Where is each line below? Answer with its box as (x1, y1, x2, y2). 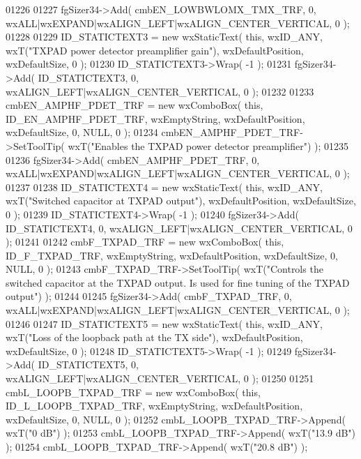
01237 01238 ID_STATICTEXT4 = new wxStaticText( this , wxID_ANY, (6, 179, 323, 194)
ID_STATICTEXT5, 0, (38, 357, 139, 372)
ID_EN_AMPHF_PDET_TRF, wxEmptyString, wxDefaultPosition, (6, 111, 305, 126)
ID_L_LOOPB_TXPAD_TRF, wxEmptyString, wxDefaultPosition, (6, 398, 303, 413)
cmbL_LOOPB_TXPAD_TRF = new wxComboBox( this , (6, 384, 261, 399)
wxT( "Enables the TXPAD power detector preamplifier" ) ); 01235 (68, 138, 348, 153)
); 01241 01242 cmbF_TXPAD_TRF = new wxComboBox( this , (6, 234, 284, 249)
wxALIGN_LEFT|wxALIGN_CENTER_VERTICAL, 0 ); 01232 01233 (6, 84, 314, 98)
